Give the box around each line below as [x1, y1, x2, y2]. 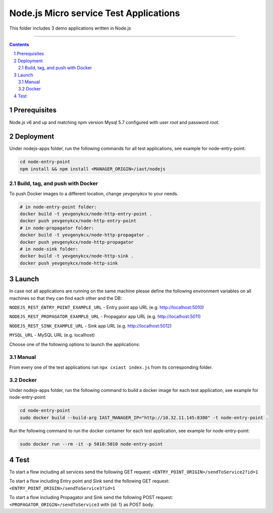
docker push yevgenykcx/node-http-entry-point [20, 218, 136, 224]
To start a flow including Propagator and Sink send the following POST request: [9, 494, 173, 500]
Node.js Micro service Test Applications [9, 8, 180, 19]
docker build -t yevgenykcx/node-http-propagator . [20, 232, 150, 238]
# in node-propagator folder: [20, 225, 94, 231]
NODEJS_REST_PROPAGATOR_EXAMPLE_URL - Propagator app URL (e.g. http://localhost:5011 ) [9, 314, 201, 320]
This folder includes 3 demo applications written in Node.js [9, 25, 131, 31]
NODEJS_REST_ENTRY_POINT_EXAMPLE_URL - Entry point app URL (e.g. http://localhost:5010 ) [9, 304, 204, 310]
